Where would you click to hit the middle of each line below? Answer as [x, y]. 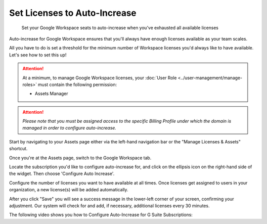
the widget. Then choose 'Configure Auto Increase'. [62, 174]
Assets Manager [52, 93]
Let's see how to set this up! [38, 55]
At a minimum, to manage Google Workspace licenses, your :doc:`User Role [100, 78]
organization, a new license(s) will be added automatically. [69, 190]
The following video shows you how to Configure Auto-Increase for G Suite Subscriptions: [101, 215]
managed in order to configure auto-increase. [69, 128]
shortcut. [18, 149]
